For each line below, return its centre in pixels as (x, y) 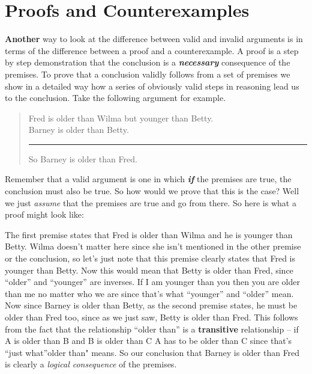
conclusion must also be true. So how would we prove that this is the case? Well (152, 191)
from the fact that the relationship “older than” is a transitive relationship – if (152, 329)
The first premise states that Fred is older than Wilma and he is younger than (149, 234)
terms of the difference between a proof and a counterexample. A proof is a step (152, 50)
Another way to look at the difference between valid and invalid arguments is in (154, 39)
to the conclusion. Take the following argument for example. (115, 98)
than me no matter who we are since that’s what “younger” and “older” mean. (149, 293)
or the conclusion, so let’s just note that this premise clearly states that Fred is (150, 258)
